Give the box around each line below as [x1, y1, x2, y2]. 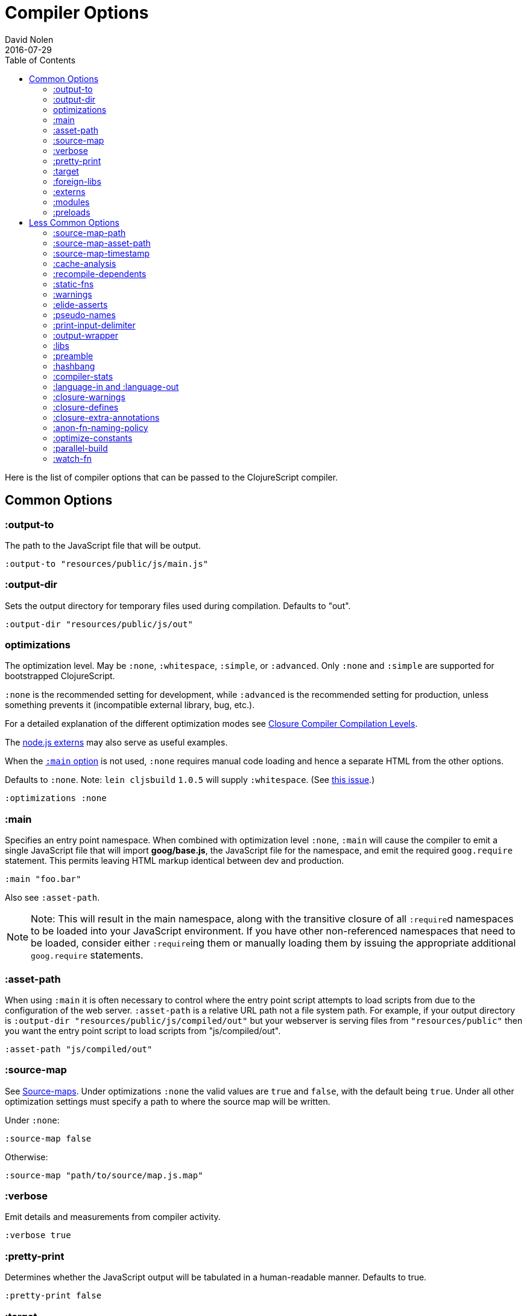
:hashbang [53, 360, 95, 371]
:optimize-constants [53, 432, 133, 443]
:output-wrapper [53, 330, 119, 340]
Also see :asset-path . [5, 892, 100, 903]
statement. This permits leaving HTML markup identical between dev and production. [5, 855, 344, 866]
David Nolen [5, 34, 54, 45]
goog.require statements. [31, 949, 144, 962]
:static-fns [53, 278, 94, 289]
